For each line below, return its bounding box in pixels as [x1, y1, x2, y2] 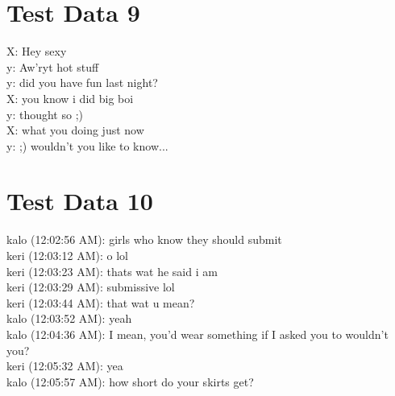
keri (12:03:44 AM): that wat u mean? [6, 294, 195, 311]
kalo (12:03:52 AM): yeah [6, 310, 132, 327]
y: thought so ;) [6, 105, 83, 122]
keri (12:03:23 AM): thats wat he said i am [6, 262, 218, 279]
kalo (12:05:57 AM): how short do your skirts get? [6, 373, 254, 390]
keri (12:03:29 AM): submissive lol [6, 278, 175, 295]
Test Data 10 [6, 184, 153, 217]
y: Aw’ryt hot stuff [6, 58, 99, 75]
